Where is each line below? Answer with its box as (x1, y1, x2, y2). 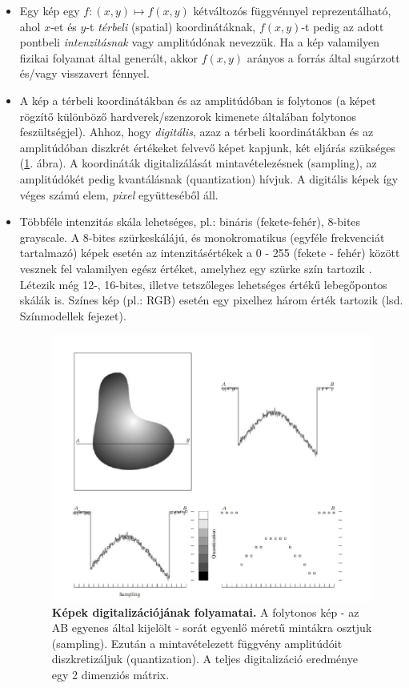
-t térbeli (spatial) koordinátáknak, (86, 18, 256, 34)
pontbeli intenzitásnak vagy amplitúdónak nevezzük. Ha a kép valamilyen (19, 34, 380, 50)
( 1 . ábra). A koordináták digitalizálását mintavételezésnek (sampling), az (19, 155, 377, 171)
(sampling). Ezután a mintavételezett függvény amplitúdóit (51, 634, 343, 651)
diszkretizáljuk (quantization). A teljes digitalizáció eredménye (51, 650, 358, 667)
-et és (50, 18, 77, 34)
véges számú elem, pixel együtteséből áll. (19, 186, 219, 203)
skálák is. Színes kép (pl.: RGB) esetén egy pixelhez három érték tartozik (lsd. (19, 292, 403, 308)
